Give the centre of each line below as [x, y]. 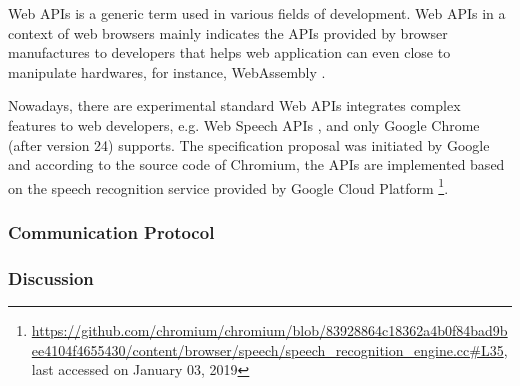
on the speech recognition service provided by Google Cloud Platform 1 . [228, 186]
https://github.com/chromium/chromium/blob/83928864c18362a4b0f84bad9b [269, 330]
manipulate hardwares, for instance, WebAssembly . [167, 71]
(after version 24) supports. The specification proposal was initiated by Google [249, 144]
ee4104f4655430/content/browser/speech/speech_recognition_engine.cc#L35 [267, 349]
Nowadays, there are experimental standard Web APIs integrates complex [234, 105]
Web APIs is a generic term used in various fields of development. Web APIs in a [257, 13]
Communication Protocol [111, 231]
